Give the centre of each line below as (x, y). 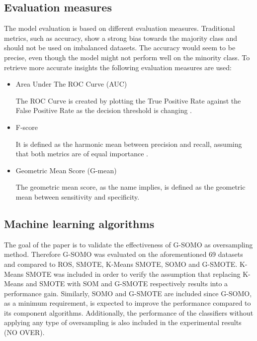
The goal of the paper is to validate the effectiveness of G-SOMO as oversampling (128, 244)
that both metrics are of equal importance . (82, 154)
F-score (27, 127)
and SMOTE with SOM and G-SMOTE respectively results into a (127, 284)
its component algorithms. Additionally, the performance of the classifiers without (129, 312)
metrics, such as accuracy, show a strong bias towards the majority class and (121, 38)
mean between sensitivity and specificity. (78, 196)
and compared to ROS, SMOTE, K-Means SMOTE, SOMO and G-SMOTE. (121, 264)
